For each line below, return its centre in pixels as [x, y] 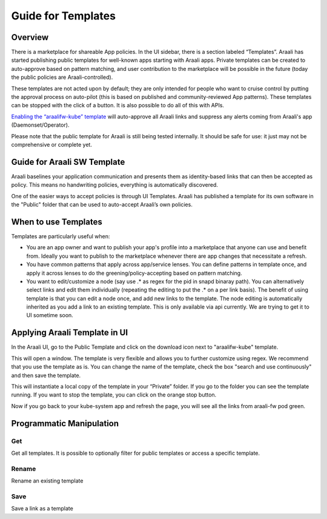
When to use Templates [57, 222]
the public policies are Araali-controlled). [62, 77]
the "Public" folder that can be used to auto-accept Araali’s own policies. [102, 205]
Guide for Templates [64, 16]
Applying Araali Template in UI [70, 333]
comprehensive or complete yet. [51, 144]
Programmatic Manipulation [65, 424]
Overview [30, 37]
